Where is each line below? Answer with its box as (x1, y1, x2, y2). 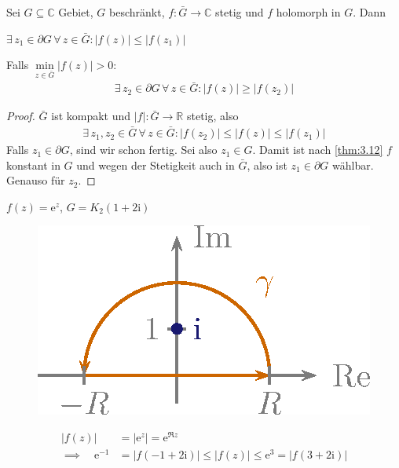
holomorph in (276, 4, 341, 20)
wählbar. (331, 156, 374, 173)
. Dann (353, 4, 386, 20)
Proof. (6, 108, 35, 124)
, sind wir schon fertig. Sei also (69, 141, 218, 158)
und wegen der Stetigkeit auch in (76, 156, 235, 173)
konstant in (6, 156, 60, 173)
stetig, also (186, 108, 239, 124)
